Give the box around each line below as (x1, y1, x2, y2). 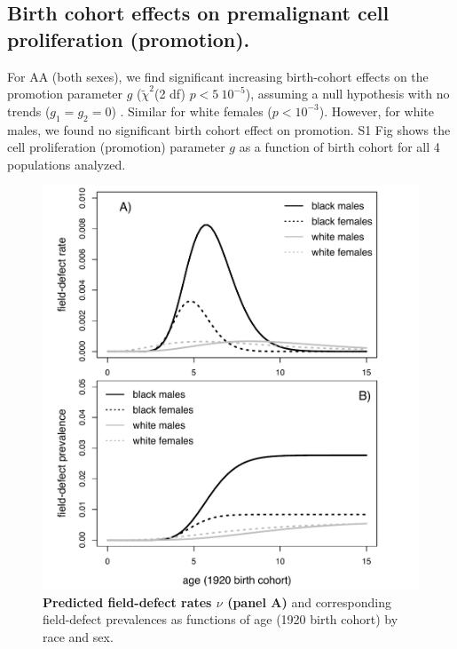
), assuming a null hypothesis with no (245, 84, 450, 103)
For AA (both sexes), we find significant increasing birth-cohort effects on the (7, 67, 429, 85)
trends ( (7, 101, 51, 120)
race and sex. (43, 627, 114, 645)
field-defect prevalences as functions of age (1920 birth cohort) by (43, 610, 398, 629)
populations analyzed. (7, 154, 126, 173)
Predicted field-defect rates (43, 592, 212, 611)
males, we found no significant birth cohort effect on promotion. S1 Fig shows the (7, 120, 451, 139)
